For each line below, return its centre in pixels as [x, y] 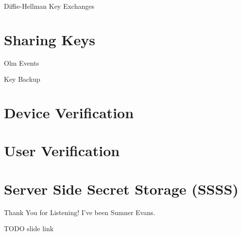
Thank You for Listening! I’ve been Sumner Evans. [80, 212]
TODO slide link [29, 228]
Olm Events [22, 63]
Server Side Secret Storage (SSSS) [121, 189]
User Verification [62, 151]
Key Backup [22, 79]
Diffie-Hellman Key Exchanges [49, 6]
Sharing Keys [50, 39]
